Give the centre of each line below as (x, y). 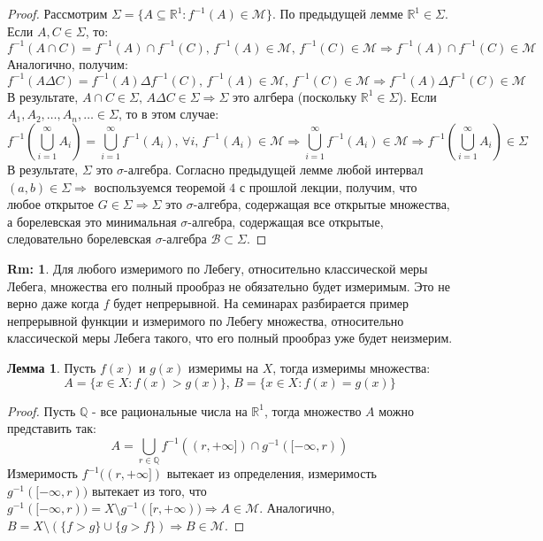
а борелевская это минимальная (92, 221)
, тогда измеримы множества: (352, 367)
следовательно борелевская (80, 239)
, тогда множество (313, 410)
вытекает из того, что (149, 490)
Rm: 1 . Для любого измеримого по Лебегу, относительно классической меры (218, 268)
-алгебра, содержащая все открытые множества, (321, 204)
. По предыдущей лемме (337, 13)
